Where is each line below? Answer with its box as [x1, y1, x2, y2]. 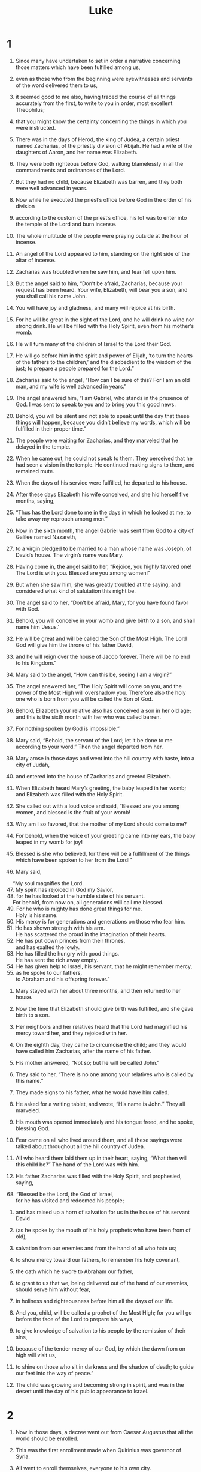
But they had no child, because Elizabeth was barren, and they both [15, 178, 183, 185]
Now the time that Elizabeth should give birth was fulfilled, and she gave [15, 1005, 194, 1012]
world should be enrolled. [15, 1435, 79, 1442]
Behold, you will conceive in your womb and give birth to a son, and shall [15, 617, 195, 624]
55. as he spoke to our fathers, [7, 969, 83, 976]
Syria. [15, 1453, 31, 1460]
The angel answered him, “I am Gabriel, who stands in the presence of [15, 394, 190, 401]
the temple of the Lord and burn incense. [15, 220, 117, 228]
